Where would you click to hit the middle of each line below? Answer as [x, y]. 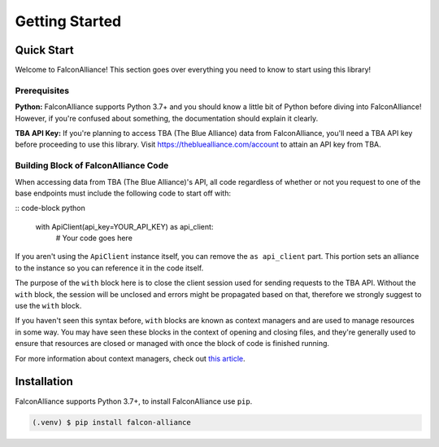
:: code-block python [50, 208]
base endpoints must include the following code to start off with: [123, 193]
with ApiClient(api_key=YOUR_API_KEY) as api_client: [124, 226]
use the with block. [48, 306]
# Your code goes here [94, 238]
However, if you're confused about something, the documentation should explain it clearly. [167, 118]
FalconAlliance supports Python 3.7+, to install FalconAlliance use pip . [134, 401]
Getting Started [68, 21]
